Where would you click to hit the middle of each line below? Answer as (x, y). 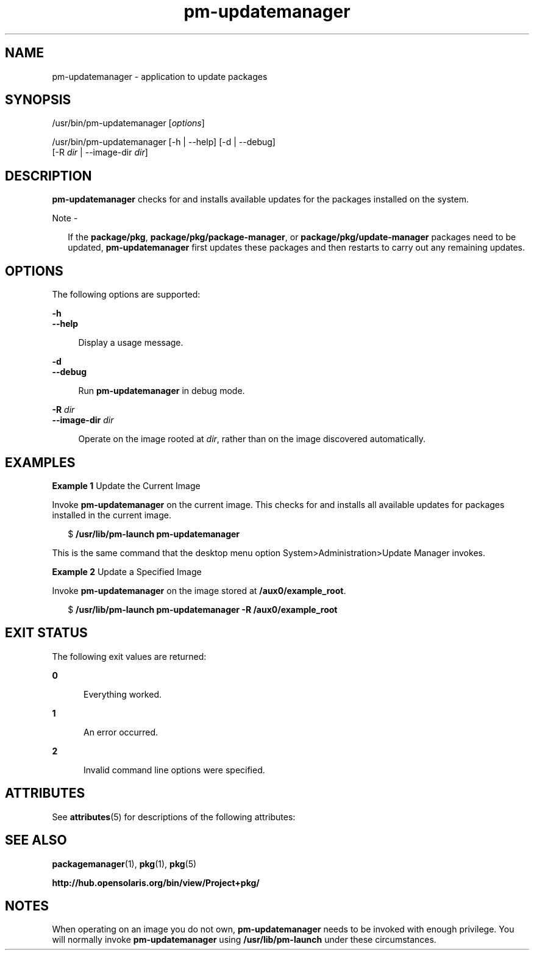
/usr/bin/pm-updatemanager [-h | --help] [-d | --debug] (164, 142)
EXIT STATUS (46, 633)
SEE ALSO (36, 840)
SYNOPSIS (38, 100)
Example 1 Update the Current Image (126, 485)
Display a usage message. (131, 343)
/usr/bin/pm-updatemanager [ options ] (128, 123)
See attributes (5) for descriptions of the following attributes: (174, 817)
